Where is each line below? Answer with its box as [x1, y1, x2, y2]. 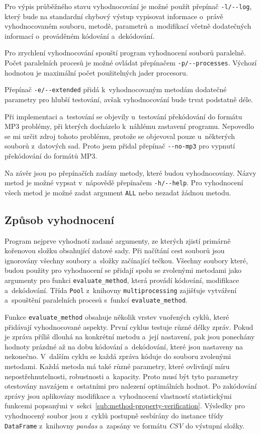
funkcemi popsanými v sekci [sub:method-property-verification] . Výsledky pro [5, 400, 245, 411]
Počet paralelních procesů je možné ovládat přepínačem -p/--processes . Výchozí [5, 57, 257, 68]
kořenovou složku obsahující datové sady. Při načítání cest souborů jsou [5, 245, 225, 256]
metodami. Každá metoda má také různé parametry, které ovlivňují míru [5, 361, 230, 372]
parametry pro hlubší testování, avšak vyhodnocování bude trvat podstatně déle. [5, 94, 253, 104]
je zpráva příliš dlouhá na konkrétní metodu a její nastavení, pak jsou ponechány [5, 331, 255, 342]
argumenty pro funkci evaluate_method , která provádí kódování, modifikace [5, 275, 239, 285]
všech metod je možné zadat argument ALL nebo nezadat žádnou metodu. [5, 187, 231, 197]
